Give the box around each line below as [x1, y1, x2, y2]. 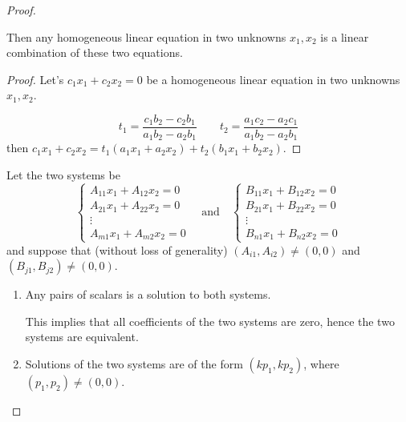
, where [303, 356, 339, 372]
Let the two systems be [6, 167, 120, 183]
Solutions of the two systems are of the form [25, 356, 243, 372]
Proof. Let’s [6, 70, 64, 87]
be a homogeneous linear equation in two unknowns [146, 70, 400, 87]
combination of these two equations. [6, 44, 183, 61]
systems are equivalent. [25, 328, 139, 345]
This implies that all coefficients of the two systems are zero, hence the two [25, 312, 395, 329]
